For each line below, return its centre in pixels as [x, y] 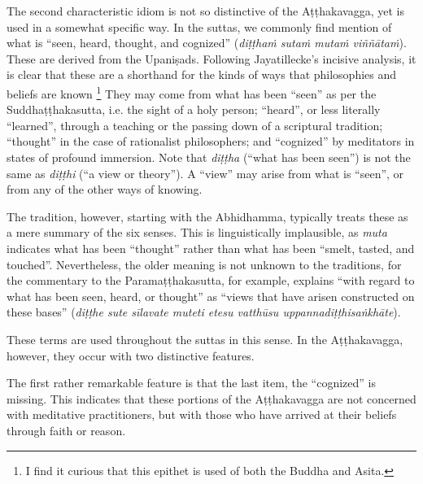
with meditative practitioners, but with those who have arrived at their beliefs [202, 414]
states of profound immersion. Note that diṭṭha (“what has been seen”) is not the [209, 157]
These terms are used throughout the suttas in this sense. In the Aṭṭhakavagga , [205, 339]
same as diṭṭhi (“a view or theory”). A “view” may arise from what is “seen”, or [205, 173]
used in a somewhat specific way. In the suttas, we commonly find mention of [199, 26]
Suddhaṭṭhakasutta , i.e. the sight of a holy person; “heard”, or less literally [194, 109]
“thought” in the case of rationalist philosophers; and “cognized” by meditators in [211, 141]
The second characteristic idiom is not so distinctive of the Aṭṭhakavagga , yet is [205, 11]
